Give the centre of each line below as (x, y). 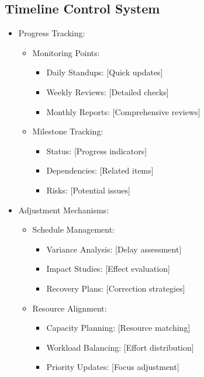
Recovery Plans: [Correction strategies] (116, 288)
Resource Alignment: (70, 308)
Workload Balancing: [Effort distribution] (120, 347)
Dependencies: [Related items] (100, 170)
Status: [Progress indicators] (97, 151)
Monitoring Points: (66, 52)
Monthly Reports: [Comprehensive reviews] (123, 111)
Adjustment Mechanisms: (64, 210)
